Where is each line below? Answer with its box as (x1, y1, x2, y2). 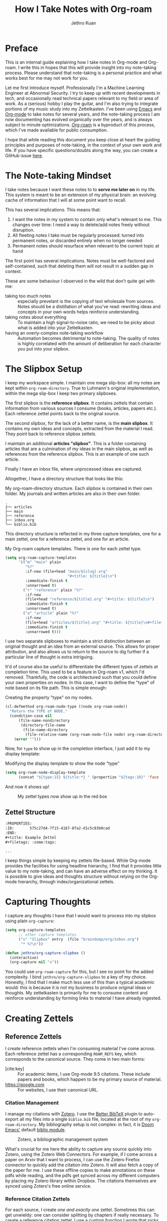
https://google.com (5, 1082, 45, 1088)
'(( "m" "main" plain (18, 560, 61, 565)
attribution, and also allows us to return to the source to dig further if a (5, 649, 149, 655)
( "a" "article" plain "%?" (23, 611, 79, 616)
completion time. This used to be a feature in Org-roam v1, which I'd (5, 669, 145, 675)
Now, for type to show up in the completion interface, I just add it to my (5, 745, 151, 751)
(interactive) (9, 955, 39, 960)
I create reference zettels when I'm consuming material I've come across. (5, 1046, 156, 1052)
